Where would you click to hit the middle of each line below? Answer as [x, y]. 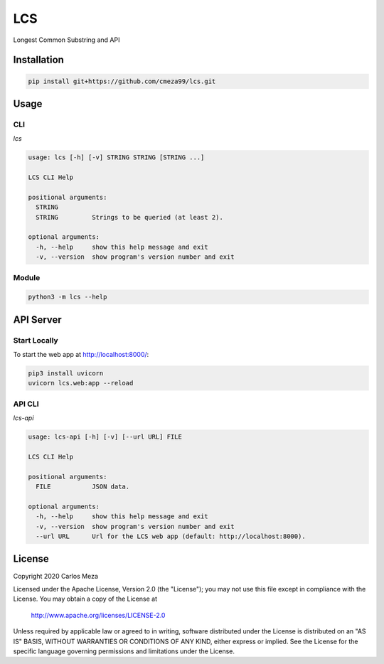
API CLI [26, 404]
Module [27, 277]
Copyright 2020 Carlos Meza [56, 576]
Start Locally [36, 340]
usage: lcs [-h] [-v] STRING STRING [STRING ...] [116, 157]
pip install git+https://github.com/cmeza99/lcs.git [122, 81]
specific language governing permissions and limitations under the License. [124, 651]
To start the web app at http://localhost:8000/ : [81, 355]
